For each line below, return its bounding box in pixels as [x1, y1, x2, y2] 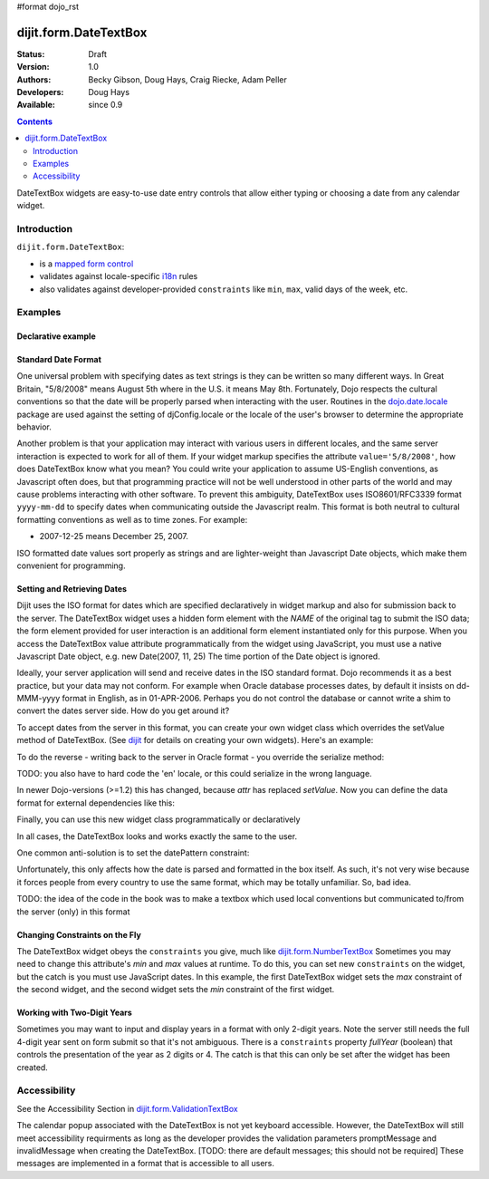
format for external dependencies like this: [16, 797, 176, 808]
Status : [16, 48, 45, 59]
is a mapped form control [39, 258, 134, 269]
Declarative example [16, 331, 96, 342]
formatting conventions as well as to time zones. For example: [16, 514, 248, 525]
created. [16, 1061, 49, 1073]
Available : [16, 100, 56, 111]
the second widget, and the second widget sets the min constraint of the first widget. [16, 984, 335, 995]
